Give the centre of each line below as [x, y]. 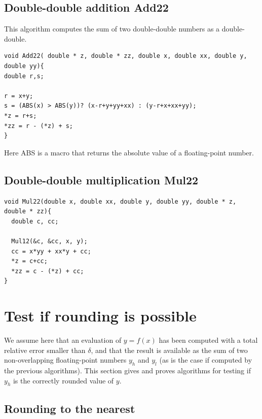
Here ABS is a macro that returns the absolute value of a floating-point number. [129, 152]
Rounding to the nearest [70, 408]
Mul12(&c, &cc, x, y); [49, 241]
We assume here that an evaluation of [63, 340]
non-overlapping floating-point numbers [65, 360]
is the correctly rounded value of [63, 380]
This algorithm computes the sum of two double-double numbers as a [112, 29]
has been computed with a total [208, 340]
